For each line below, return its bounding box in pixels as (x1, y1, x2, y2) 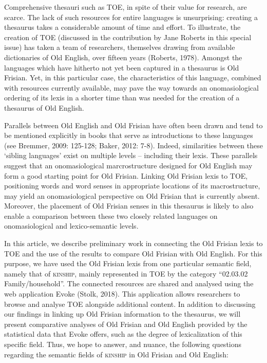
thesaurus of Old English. (4, 102, 84, 113)
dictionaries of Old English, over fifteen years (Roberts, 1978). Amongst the (4, 51, 242, 62)
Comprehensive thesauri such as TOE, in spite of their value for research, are (4, 2, 247, 12)
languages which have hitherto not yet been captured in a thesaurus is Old (4, 62, 239, 73)
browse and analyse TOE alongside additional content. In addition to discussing (4, 298, 256, 309)
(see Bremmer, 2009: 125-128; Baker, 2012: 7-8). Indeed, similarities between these (4, 140, 263, 150)
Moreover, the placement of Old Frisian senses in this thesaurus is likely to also (4, 200, 254, 211)
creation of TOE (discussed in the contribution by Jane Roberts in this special (4, 31, 252, 42)
